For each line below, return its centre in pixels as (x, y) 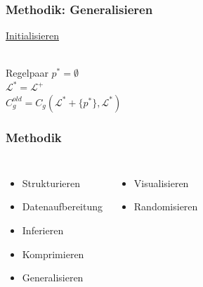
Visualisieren (161, 183)
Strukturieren (51, 183)
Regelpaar (27, 73)
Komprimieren (53, 254)
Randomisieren (166, 206)
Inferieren (43, 230)
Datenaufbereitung (63, 206)
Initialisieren (32, 36)
